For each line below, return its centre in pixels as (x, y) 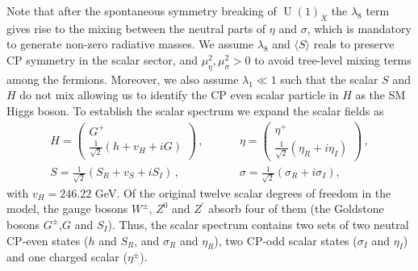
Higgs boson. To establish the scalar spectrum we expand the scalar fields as (195, 110)
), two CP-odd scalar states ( (286, 240)
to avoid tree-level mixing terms (333, 59)
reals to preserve (354, 44)
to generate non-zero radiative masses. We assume (130, 44)
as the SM (380, 95)
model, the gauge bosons (67, 208)
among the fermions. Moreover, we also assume (123, 79)
